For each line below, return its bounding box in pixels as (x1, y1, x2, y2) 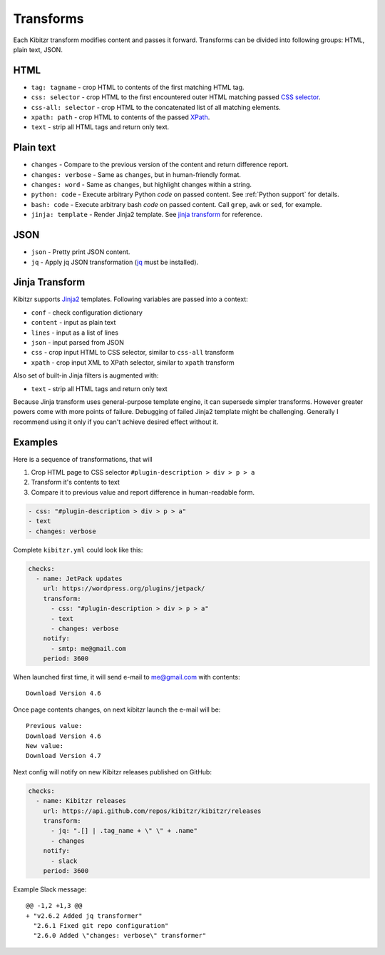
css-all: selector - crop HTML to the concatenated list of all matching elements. (31, 103, 281, 111)
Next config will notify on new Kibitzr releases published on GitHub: (13, 767, 212, 776)
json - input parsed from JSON (31, 338, 125, 347)
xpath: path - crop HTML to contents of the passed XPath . (31, 113, 210, 121)
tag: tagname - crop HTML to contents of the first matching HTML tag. (31, 83, 245, 91)
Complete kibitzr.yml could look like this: (13, 545, 143, 554)
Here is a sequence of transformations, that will (13, 455, 153, 463)
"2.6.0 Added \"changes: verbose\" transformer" (33, 931, 207, 940)
